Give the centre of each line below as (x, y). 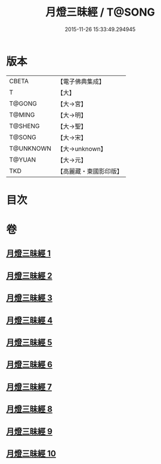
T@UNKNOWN (30, 148)
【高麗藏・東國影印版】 (90, 171)
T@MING (22, 114)
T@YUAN (23, 159)
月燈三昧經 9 (29, 431)
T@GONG (23, 104)
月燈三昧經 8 (29, 409)
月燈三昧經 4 (30, 320)
